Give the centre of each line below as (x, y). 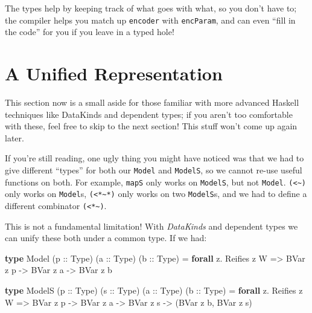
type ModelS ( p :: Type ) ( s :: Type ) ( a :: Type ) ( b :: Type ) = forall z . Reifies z (154, 290)
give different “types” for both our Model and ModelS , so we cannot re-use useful (154, 169)
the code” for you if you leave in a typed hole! (90, 32)
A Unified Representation (114, 73)
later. (14, 137)
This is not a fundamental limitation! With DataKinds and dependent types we (151, 226)
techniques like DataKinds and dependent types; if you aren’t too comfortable (149, 114)
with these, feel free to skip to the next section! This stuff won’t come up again (151, 126)
